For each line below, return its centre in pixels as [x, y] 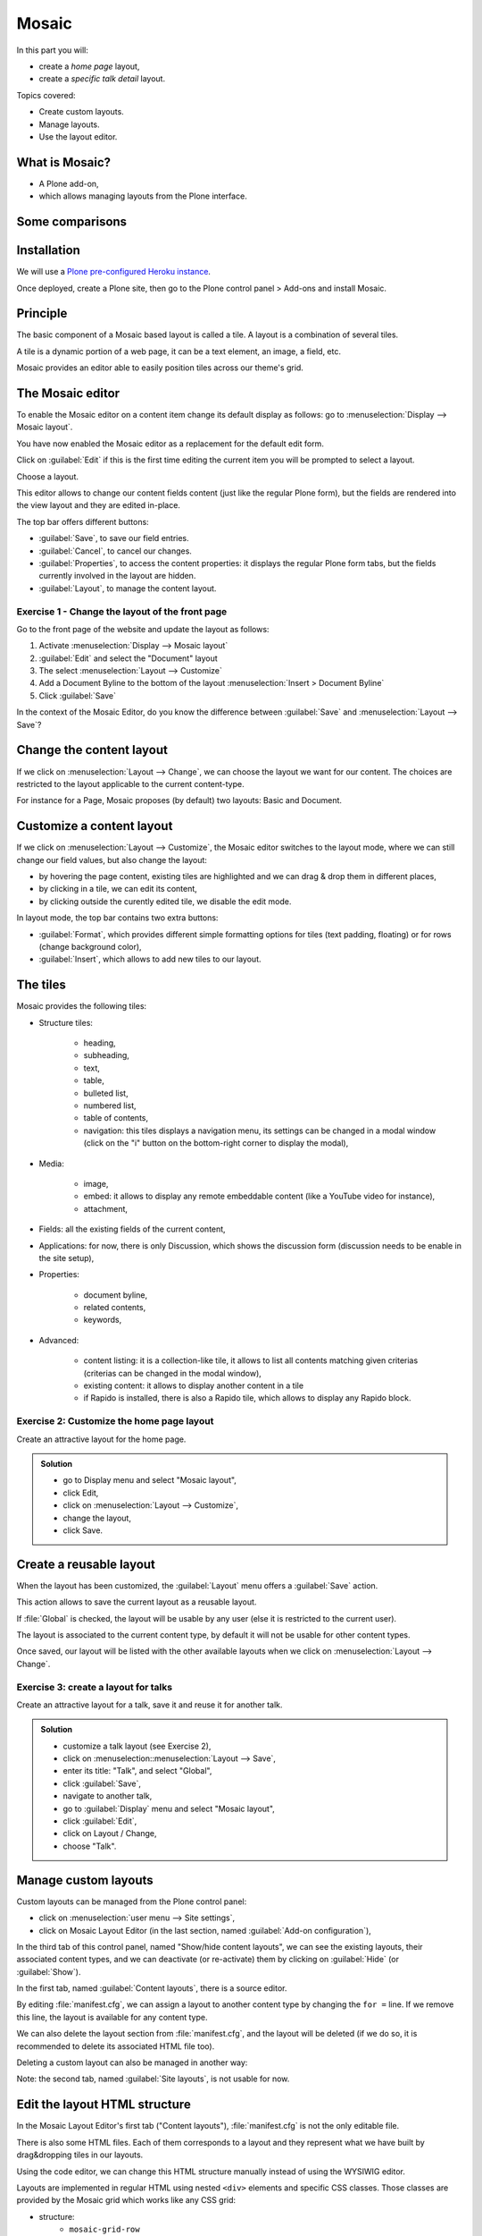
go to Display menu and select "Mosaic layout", [150, 1480]
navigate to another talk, [108, 1796]
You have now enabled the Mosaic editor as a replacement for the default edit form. [170, 444]
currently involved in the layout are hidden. [117, 576]
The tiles [41, 985]
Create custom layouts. [81, 112]
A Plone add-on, [69, 183]
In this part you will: [52, 50]
